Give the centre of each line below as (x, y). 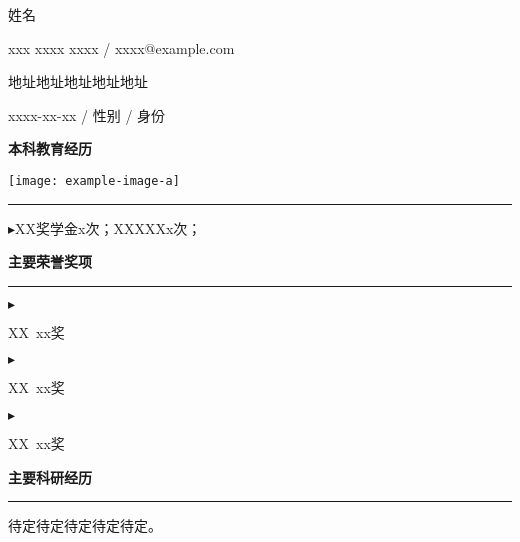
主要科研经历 (50, 476)
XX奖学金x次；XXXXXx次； (108, 227)
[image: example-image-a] (94, 180)
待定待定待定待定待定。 (85, 525)
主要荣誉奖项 (50, 261)
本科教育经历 (50, 148)
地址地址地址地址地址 (78, 81)
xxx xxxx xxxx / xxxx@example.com (121, 47)
